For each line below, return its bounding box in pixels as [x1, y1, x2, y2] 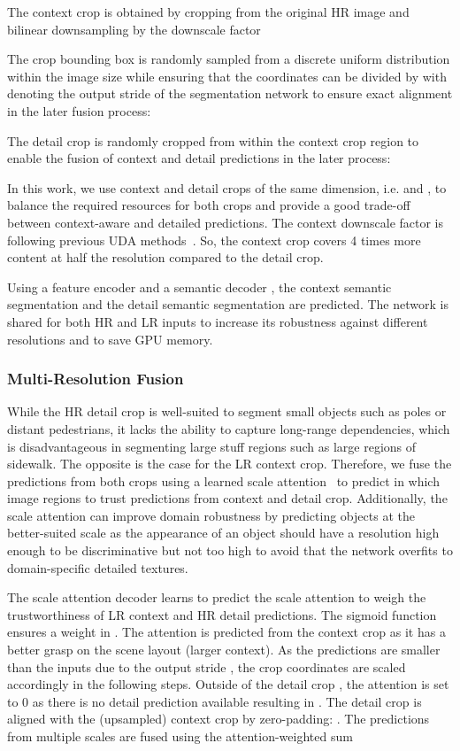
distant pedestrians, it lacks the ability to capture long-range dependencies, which [7, 419, 450, 437]
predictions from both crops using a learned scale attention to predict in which [7, 471, 440, 490]
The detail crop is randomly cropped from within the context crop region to [7, 131, 419, 150]
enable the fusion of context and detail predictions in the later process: [7, 149, 391, 167]
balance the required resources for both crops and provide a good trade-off [7, 196, 410, 214]
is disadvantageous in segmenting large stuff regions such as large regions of [7, 437, 417, 455]
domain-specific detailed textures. [7, 558, 188, 577]
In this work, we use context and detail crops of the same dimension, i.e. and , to [7, 178, 447, 197]
